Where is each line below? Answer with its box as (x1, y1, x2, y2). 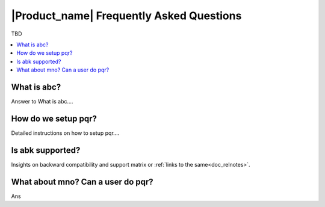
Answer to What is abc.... (11, 98, 73, 105)
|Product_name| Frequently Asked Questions (11, 9, 242, 22)
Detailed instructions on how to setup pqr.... (11, 129, 120, 137)
